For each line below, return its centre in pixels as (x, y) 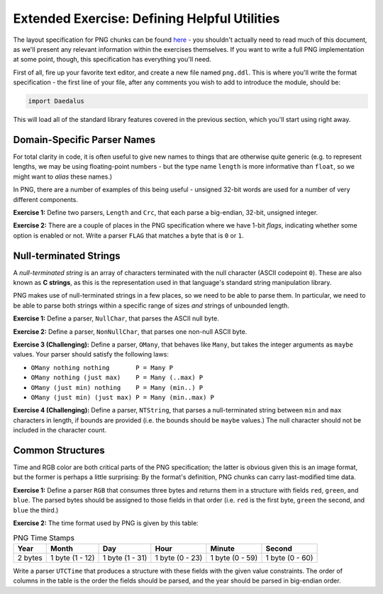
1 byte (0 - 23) (179, 558)
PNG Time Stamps (44, 537)
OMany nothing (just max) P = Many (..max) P (117, 378)
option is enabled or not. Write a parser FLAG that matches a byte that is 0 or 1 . (128, 235)
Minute (223, 548)
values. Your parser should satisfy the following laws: (91, 354)
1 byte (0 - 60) (289, 558)
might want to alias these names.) (63, 176)
